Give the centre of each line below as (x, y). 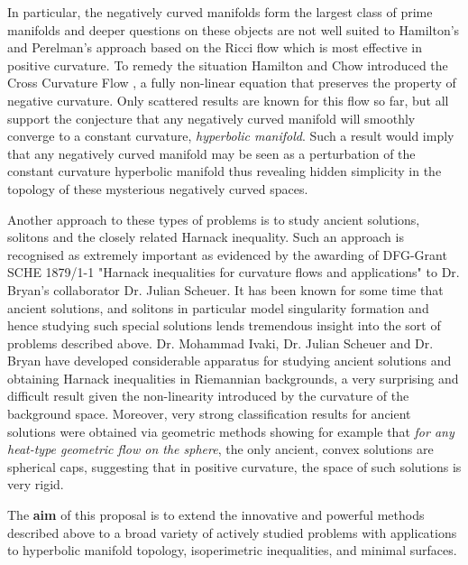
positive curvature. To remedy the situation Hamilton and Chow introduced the (228, 65)
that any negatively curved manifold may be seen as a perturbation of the (211, 153)
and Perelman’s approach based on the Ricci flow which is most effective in (215, 47)
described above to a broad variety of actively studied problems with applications (232, 532)
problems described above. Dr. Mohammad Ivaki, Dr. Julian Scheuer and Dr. (220, 343)
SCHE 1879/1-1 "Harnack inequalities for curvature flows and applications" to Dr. (234, 272)
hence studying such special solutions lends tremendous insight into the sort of (224, 325)
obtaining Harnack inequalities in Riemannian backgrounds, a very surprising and (233, 378)
